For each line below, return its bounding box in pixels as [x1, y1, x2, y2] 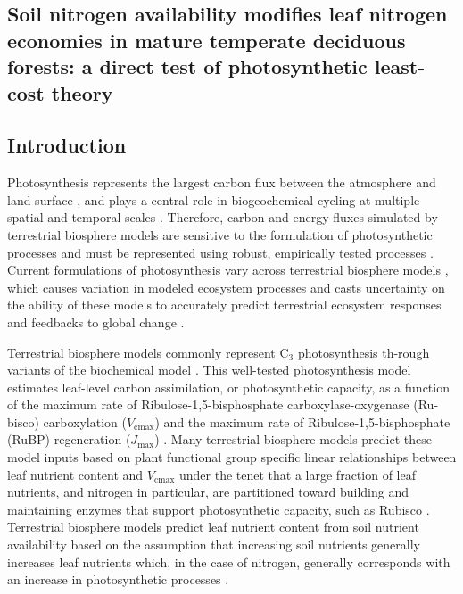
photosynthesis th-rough [297, 342, 430, 361]
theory [51, 78, 113, 106]
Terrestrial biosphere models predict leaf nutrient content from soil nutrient [7, 517, 419, 536]
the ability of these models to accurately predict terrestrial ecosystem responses [7, 295, 442, 314]
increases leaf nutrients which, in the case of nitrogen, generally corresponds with [7, 552, 451, 571]
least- [374, 53, 426, 80]
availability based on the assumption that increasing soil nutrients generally [7, 535, 420, 554]
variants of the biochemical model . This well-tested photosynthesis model [7, 360, 411, 379]
